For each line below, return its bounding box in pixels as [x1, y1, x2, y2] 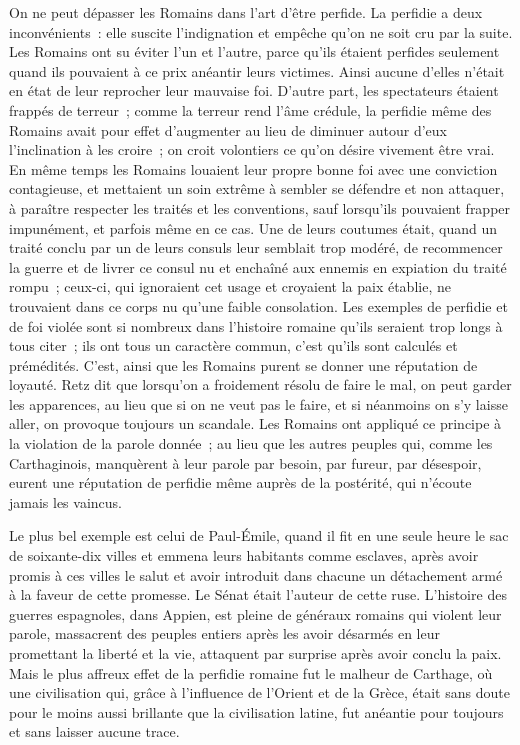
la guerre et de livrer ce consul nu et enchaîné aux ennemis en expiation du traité [9, 256, 507, 277]
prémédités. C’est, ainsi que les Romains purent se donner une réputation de [9, 354, 478, 375]
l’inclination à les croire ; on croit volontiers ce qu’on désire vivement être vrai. [9, 139, 495, 160]
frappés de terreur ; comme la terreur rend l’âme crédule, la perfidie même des [9, 99, 492, 120]
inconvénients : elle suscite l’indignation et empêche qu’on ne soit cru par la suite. [9, 21, 513, 42]
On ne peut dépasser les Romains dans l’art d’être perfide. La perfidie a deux [9, 2, 483, 22]
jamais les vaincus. [9, 491, 122, 512]
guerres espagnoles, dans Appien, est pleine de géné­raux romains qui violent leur [9, 603, 502, 624]
